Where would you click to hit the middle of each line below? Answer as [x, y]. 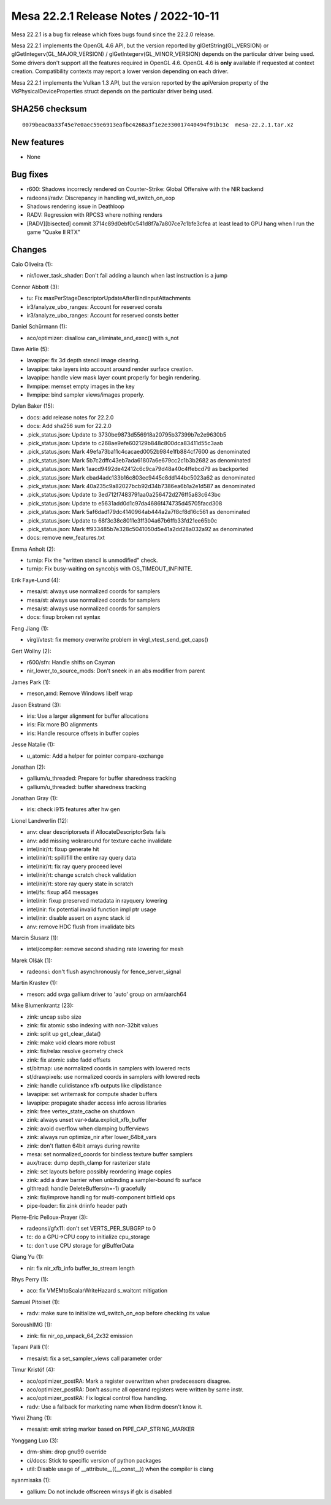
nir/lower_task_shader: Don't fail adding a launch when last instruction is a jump [127, 276]
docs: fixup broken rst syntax [63, 617]
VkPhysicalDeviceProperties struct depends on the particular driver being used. [112, 91]
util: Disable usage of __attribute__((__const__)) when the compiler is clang [120, 1469]
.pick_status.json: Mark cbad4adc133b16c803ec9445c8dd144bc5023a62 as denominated [141, 477]
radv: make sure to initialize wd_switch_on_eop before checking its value [118, 1313]
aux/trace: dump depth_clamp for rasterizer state [89, 1163]
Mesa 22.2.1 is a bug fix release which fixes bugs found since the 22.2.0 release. [113, 34]
